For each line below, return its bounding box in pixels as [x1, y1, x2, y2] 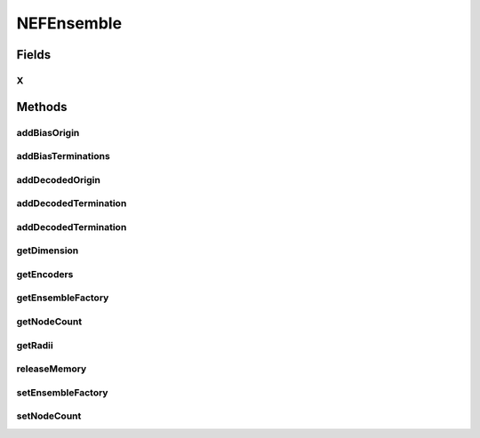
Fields [16, 47, 52, 62]
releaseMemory [16, 362, 87, 375]
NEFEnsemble [16, 13, 123, 33]
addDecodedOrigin [16, 173, 101, 186]
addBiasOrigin [16, 126, 80, 139]
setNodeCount [16, 410, 82, 422]
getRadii [16, 338, 53, 351]
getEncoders [16, 267, 74, 280]
